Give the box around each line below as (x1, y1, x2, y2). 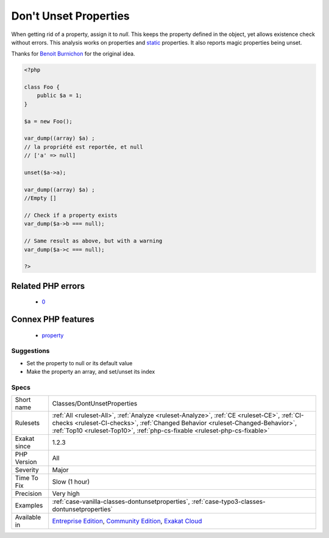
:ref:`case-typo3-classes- (191, 498, 266, 506)
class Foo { (24, 84, 60, 91)
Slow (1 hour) (52, 478, 90, 486)
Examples (15, 501, 43, 510)
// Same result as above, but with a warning (24, 238, 163, 244)
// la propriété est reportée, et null (24, 144, 143, 150)
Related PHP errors (11, 281, 85, 291)
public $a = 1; (37, 92, 82, 99)
